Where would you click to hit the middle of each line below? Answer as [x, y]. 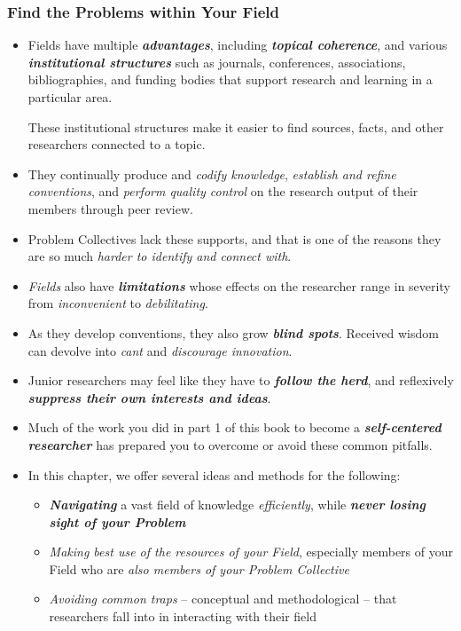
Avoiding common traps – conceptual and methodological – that [223, 599]
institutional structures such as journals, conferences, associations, [217, 62]
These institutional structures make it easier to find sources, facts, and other [236, 126]
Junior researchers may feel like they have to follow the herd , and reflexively [241, 380]
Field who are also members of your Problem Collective [199, 568]
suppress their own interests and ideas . [149, 397]
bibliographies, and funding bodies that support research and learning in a [230, 79]
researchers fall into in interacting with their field [183, 616]
